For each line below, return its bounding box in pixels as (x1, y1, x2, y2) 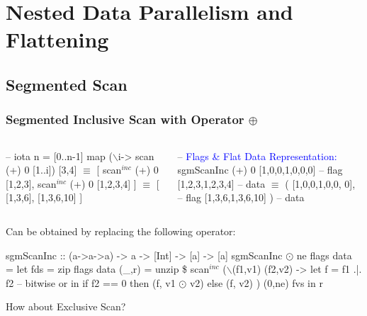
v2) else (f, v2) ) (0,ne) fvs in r (189, 275, 323, 290)
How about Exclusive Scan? (6, 299, 126, 314)
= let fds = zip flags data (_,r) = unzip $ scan (6, 261, 210, 276)
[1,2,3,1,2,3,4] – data (177, 176, 266, 191)
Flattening (6, 25, 109, 54)
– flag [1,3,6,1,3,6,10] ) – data (177, 190, 305, 205)
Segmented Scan (6, 73, 128, 95)
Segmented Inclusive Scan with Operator (6, 111, 244, 128)
